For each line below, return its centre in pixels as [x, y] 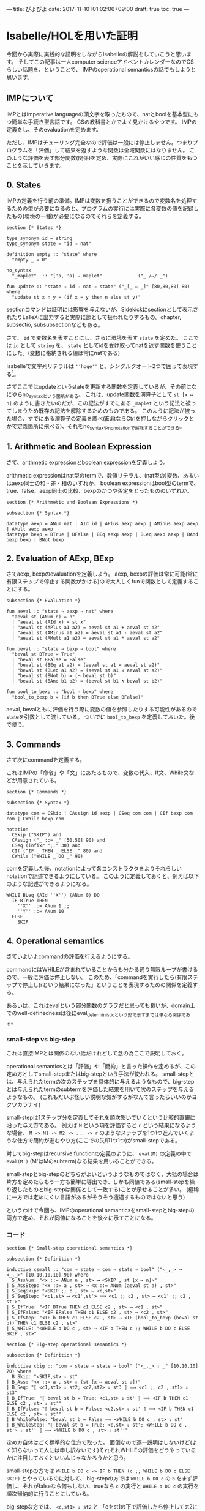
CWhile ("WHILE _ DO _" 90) [48, 857]
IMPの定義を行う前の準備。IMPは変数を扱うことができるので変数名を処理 [99, 200]
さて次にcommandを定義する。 [46, 760]
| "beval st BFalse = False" [49, 660]
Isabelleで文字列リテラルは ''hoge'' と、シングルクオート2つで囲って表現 [100, 366]
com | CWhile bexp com [35, 819]
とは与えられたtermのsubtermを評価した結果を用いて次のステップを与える [100, 1089]
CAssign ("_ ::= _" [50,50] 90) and [58, 841]
